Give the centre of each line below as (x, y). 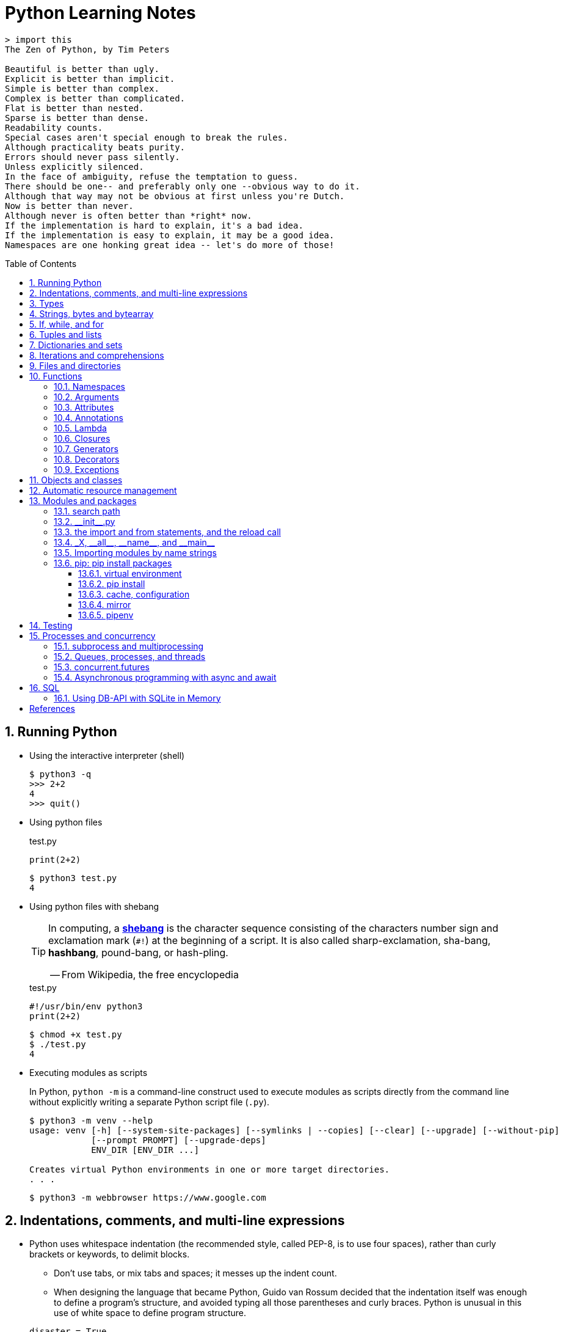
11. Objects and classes (76, 480)
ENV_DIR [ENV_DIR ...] (145, 1150)
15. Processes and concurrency (93, 635)
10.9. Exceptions (86, 469)
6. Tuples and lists (66, 334)
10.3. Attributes (84, 407)
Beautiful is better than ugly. (82, 69)
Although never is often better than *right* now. (129, 215)
